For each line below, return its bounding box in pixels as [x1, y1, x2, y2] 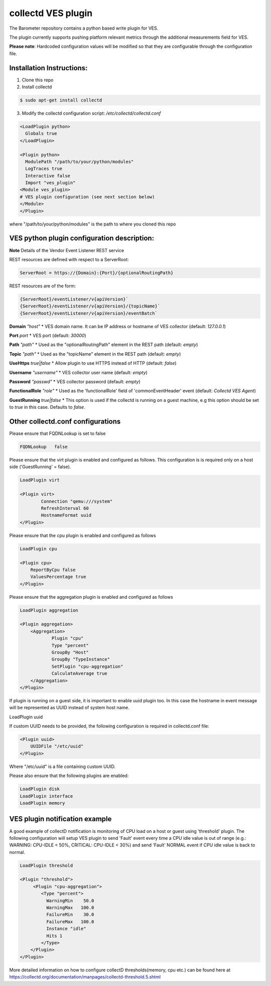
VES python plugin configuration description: [9, 234, 155, 243]
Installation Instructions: [9, 63, 88, 72]
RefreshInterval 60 [41, 505, 89, 511]
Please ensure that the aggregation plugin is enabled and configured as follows [9, 594, 173, 600]
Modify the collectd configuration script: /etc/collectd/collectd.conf [22, 110, 161, 116]
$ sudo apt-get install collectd [20, 97, 102, 103]
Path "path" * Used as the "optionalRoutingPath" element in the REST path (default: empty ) [9, 342, 198, 348]
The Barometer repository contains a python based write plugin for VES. [9, 25, 159, 31]
